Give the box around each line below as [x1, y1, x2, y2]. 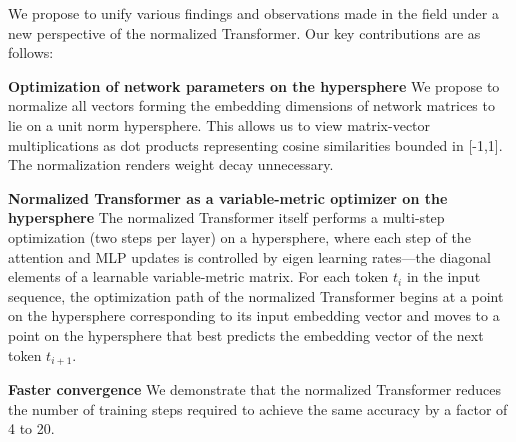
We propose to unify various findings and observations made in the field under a [8, 3, 499, 23]
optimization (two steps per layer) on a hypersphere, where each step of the [8, 226, 471, 247]
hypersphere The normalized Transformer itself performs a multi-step [8, 207, 445, 228]
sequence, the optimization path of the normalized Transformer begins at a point [8, 285, 504, 306]
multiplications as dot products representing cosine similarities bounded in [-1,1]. [8, 134, 503, 155]
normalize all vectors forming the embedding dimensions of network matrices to [8, 95, 495, 116]
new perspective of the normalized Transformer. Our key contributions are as [8, 22, 481, 43]
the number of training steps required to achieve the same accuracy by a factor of [8, 398, 508, 419]
